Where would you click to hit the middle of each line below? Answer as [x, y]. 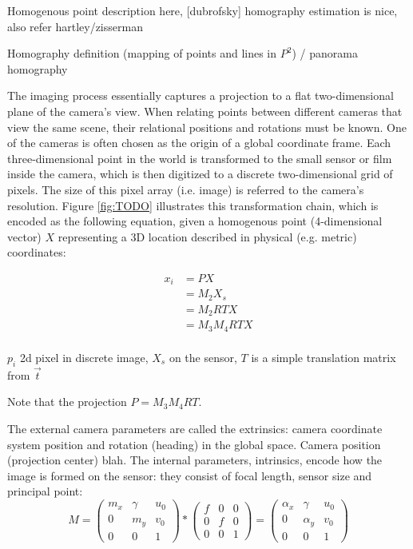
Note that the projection [67, 402]
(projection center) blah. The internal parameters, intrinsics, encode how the [195, 460]
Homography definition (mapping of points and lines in [142, 53]
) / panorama [325, 53]
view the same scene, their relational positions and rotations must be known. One [207, 127]
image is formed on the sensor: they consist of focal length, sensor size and [190, 475]
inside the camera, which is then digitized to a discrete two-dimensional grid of [200, 174]
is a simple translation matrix [324, 357]
